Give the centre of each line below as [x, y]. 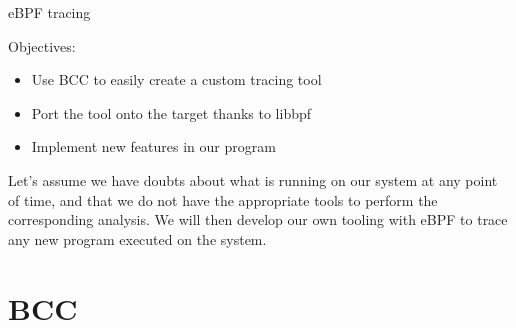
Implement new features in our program [153, 146]
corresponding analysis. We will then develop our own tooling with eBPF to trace [258, 219]
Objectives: [42, 45]
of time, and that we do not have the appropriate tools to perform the [223, 199]
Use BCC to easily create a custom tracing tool [176, 79]
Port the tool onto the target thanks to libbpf [171, 112]
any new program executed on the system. [137, 238]
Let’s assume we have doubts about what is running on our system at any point [253, 179]
